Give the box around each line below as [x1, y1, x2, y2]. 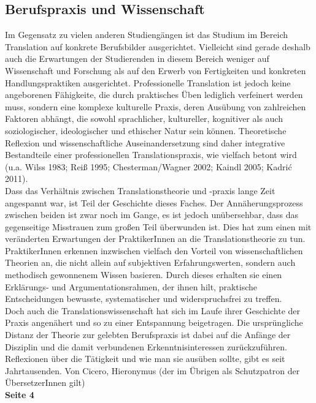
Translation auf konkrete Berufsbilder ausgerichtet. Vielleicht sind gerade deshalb [5, 40, 310, 53]
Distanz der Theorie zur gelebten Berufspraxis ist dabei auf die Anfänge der [5, 328, 291, 341]
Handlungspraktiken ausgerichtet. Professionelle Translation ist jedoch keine [5, 76, 291, 89]
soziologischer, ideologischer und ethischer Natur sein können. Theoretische [5, 124, 287, 137]
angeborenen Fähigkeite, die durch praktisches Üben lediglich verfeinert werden [5, 88, 303, 101]
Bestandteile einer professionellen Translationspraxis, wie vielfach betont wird [5, 148, 297, 161]
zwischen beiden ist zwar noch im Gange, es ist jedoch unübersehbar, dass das [5, 208, 298, 221]
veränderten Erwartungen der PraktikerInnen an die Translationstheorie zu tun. [5, 232, 306, 245]
